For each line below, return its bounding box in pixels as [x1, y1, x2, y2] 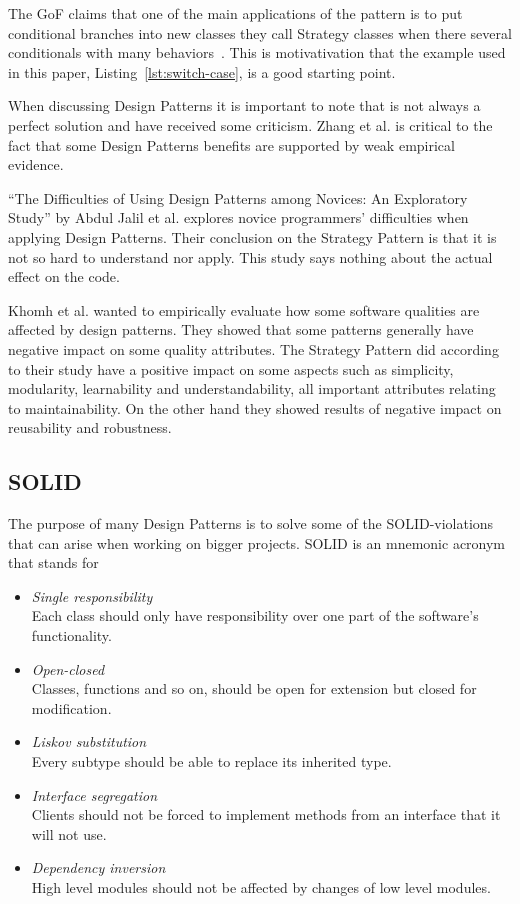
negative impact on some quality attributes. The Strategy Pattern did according [8, 338, 499, 359]
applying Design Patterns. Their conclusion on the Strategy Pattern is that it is [8, 226, 497, 247]
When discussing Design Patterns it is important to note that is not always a [8, 95, 481, 116]
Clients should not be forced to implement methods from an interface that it [31, 804, 501, 825]
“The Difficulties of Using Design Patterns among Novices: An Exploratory [8, 187, 468, 208]
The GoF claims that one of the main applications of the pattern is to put [8, 3, 463, 23]
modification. [31, 697, 112, 718]
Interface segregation [31, 784, 158, 805]
